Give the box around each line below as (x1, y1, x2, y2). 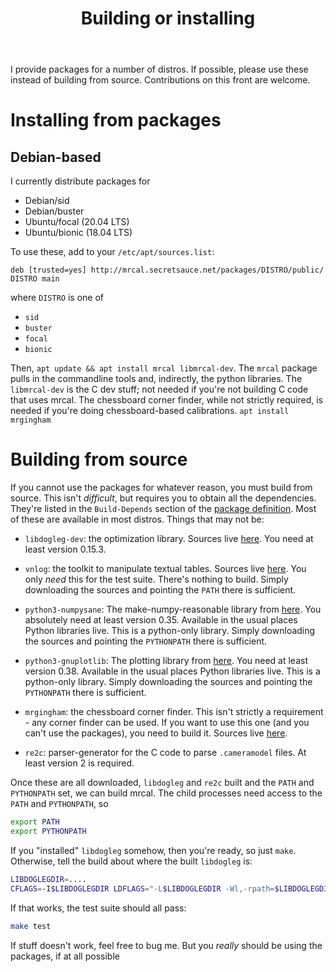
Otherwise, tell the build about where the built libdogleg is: (10, 855, 253, 867)
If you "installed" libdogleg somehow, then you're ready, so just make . (10, 844, 297, 856)
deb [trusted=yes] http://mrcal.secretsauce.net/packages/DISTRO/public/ (10, 265, 325, 276)
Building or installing (80, 7, 256, 30)
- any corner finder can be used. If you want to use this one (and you (24, 717, 310, 729)
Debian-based (10, 148, 102, 166)
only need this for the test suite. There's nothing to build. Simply (24, 573, 289, 586)
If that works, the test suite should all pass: (10, 902, 187, 914)
